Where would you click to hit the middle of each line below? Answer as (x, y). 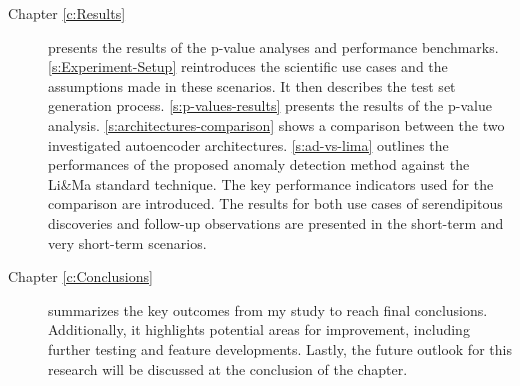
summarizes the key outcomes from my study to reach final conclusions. (268, 309)
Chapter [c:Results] (67, 13)
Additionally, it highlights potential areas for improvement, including (259, 329)
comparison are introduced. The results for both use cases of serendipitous (275, 203)
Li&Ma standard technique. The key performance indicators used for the (271, 183)
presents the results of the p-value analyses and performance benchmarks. (273, 46)
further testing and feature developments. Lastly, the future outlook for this (280, 348)
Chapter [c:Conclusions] (80, 276)
